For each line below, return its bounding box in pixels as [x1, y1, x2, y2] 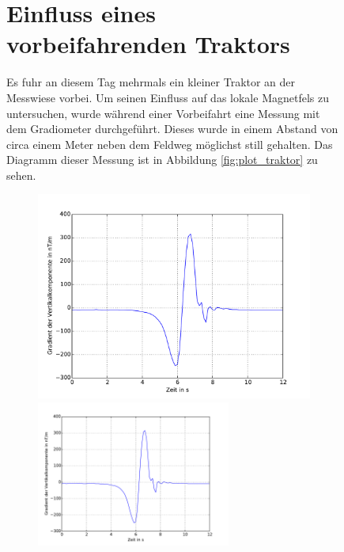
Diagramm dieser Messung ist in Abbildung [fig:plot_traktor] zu [6, 151, 318, 168]
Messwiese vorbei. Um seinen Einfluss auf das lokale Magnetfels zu [6, 89, 329, 105]
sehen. [6, 166, 36, 183]
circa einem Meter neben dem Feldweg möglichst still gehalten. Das [6, 135, 333, 152]
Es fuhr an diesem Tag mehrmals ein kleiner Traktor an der [6, 74, 296, 90]
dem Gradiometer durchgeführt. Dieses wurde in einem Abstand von [6, 120, 338, 137]
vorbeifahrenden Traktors [6, 28, 290, 60]
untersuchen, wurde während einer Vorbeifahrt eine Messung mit [6, 105, 320, 121]
